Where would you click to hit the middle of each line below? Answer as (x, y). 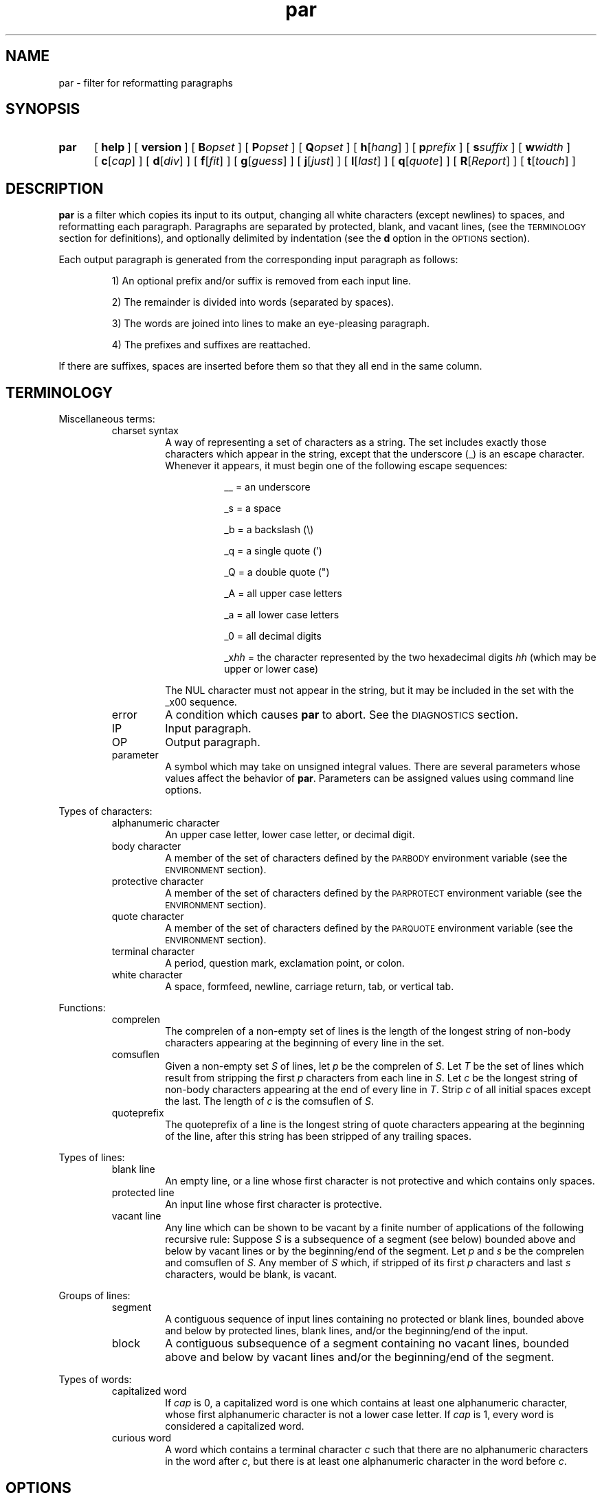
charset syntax (145, 431)
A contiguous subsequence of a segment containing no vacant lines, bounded (367, 1344)
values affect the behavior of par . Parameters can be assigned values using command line (370, 778)
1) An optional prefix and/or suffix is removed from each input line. (261, 281)
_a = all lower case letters (282, 615)
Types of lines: (92, 1158)
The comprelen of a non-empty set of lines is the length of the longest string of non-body (368, 1031)
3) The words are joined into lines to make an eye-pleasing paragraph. (271, 324)
